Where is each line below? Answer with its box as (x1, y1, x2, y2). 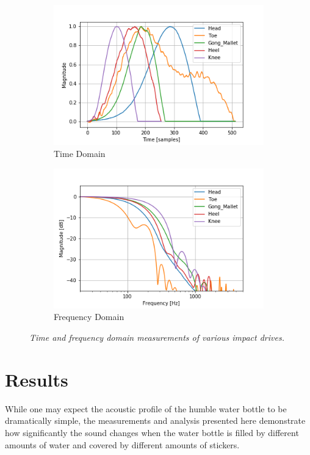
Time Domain (54, 147, 106, 159)
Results (5, 366, 68, 391)
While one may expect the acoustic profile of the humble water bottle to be (5, 402, 287, 415)
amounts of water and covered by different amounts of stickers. (5, 438, 240, 451)
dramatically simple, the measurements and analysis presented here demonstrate (5, 414, 306, 427)
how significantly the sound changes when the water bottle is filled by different (5, 426, 299, 439)
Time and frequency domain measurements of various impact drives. (29, 331, 284, 344)
